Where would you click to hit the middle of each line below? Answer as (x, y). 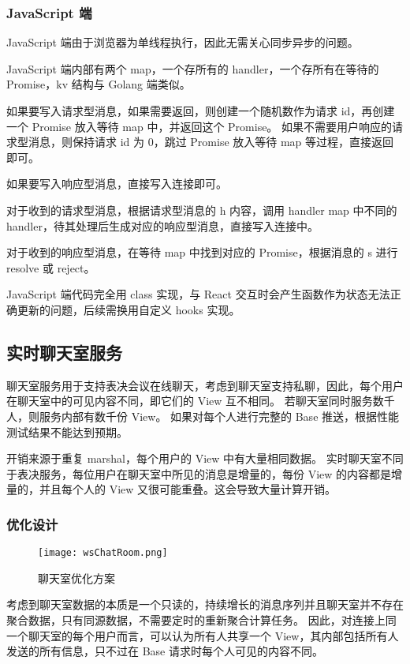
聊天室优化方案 (76, 578)
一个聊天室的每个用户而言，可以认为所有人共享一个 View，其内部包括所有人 (203, 635)
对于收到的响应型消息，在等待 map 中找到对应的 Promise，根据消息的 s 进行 (202, 252)
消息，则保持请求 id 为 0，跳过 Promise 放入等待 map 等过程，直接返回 (211, 142)
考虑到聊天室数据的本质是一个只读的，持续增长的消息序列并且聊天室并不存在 (205, 604)
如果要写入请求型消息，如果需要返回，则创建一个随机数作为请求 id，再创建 (201, 111)
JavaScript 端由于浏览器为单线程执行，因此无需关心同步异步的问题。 (183, 42)
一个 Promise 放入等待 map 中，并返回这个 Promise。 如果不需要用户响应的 (199, 126)
